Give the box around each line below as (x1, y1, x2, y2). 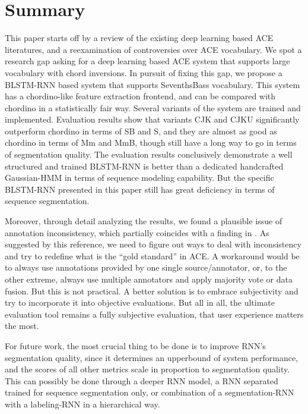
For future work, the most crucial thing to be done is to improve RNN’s (5, 339, 266, 352)
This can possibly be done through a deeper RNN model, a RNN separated (5, 374, 278, 387)
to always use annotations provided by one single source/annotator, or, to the (5, 261, 287, 274)
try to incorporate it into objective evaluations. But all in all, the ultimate (5, 296, 275, 309)
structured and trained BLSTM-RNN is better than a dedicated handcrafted (5, 159, 284, 172)
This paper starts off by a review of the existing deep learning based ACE (5, 32, 274, 44)
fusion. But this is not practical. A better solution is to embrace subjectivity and (5, 284, 299, 297)
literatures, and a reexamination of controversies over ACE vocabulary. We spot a (5, 43, 302, 55)
